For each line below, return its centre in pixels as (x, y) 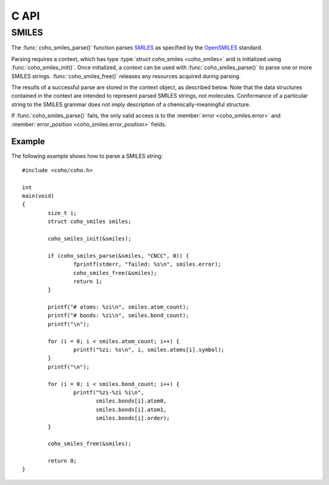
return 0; (62, 461)
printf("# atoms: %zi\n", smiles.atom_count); (119, 307)
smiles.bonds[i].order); (133, 418)
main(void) (38, 196)
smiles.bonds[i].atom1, (131, 410)
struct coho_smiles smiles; (90, 222)
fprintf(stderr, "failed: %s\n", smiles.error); (147, 264)
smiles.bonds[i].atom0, (131, 401)
